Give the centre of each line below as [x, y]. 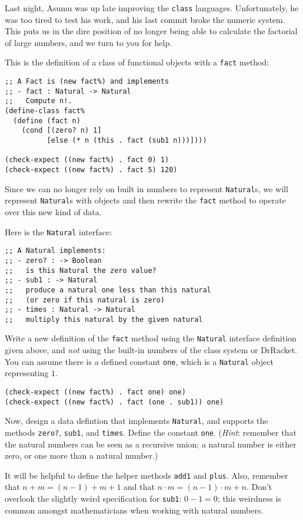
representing [27, 373]
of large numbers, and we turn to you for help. [89, 42]
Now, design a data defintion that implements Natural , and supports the [136, 421]
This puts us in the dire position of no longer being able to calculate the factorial [151, 31]
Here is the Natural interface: [59, 231]
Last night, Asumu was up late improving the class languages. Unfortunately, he [152, 8]
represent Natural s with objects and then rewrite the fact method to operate [145, 200]
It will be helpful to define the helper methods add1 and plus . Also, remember [146, 475]
